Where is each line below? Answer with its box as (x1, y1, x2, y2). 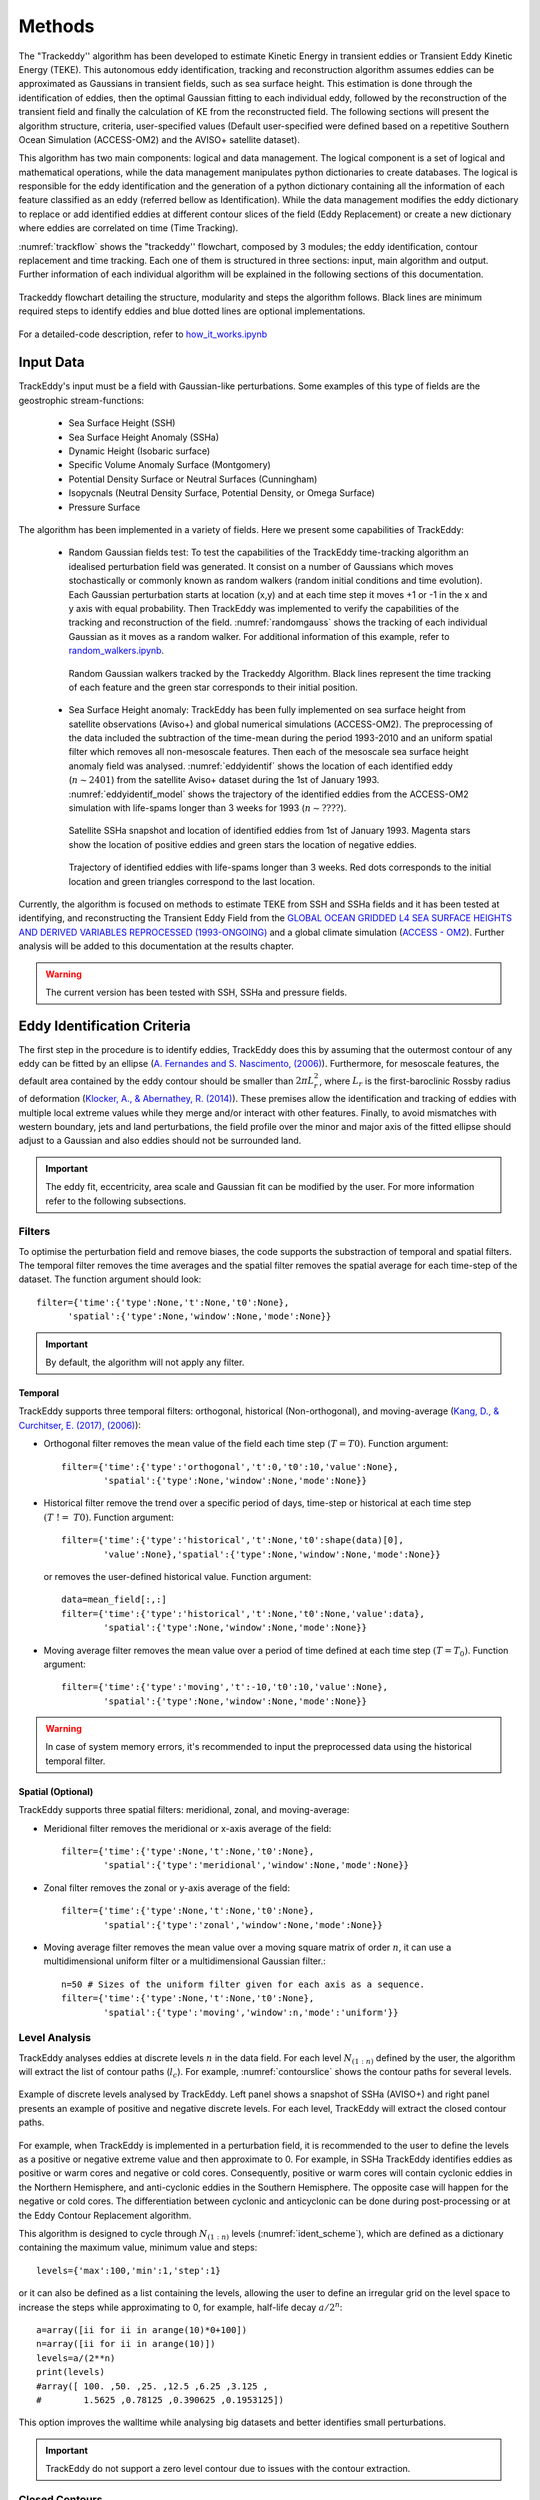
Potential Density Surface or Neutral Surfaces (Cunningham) (68, 473, 318, 485)
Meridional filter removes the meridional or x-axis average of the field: (43, 1822, 332, 1834)
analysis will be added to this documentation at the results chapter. (18, 940, 295, 952)
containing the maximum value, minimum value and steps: (18, 2241, 258, 2254)
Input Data (18, 354, 85, 371)
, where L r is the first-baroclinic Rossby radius (318, 1075, 511, 1089)
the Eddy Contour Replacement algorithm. (18, 2209, 192, 2221)
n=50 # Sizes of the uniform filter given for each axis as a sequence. (61, 1978, 425, 1990)
